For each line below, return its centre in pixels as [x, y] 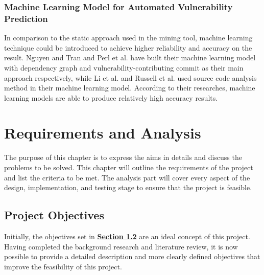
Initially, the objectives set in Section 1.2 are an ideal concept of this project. [127, 236]
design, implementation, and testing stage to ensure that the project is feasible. [128, 187]
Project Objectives [54, 215]
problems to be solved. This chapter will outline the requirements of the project [129, 167]
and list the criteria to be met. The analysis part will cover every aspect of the [127, 177]
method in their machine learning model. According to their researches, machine [130, 88]
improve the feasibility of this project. [63, 266]
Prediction [26, 18]
